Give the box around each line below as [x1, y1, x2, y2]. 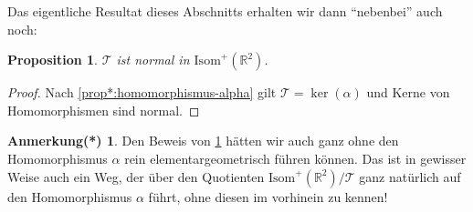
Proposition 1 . [7, 50, 98, 69]
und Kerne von [366, 83, 450, 102]
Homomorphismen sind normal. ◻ [7, 100, 200, 119]
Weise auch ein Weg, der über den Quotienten [7, 167, 265, 186]
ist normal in [116, 50, 190, 69]
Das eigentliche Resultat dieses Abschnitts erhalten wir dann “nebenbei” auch [7, 2, 443, 20]
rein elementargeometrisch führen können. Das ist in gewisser [124, 148, 467, 167]
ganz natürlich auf [359, 167, 461, 186]
